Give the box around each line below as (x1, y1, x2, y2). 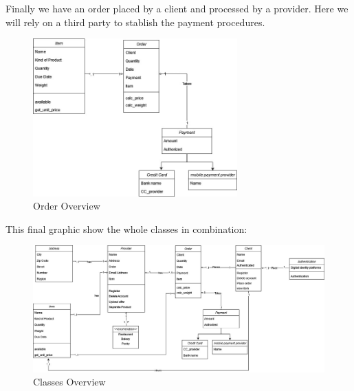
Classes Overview (33, 375, 106, 389)
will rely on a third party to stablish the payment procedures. (5, 14, 265, 29)
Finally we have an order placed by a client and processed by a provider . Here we (5, 1, 349, 15)
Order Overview (33, 199, 100, 213)
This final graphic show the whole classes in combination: (5, 221, 247, 236)
